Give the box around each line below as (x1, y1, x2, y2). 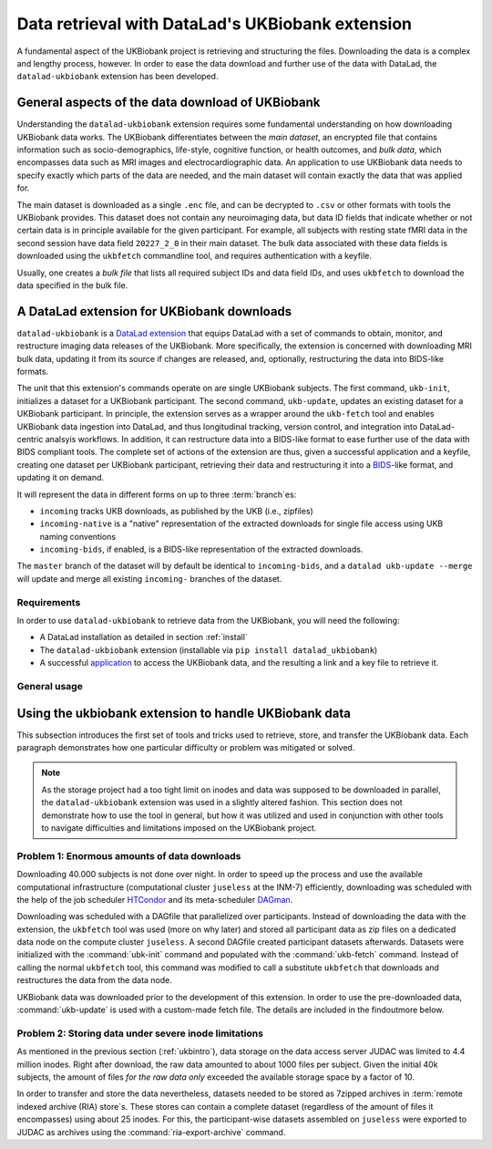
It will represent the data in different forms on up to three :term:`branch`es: (16, 489, 297, 500)
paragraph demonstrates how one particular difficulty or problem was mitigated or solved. (16, 742, 355, 753)
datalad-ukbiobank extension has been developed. (16, 71, 219, 82)
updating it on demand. (16, 472, 105, 483)
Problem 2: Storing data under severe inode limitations (16, 1027, 264, 1040)
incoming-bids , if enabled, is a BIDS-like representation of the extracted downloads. (39, 543, 364, 555)
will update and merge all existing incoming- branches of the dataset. (16, 573, 282, 584)
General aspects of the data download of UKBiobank (16, 95, 321, 110)
